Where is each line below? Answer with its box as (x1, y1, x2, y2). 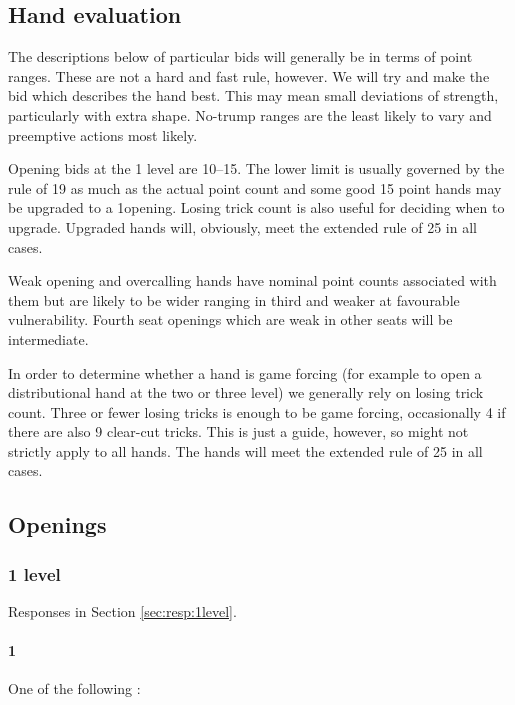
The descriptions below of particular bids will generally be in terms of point (8, 46, 473, 67)
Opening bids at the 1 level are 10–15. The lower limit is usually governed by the (8, 158, 505, 179)
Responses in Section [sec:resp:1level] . (8, 601, 237, 622)
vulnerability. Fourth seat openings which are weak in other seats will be (8, 309, 453, 330)
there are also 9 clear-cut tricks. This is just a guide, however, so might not (8, 421, 469, 442)
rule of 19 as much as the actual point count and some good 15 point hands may (8, 177, 502, 198)
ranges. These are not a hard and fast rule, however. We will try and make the (8, 65, 490, 86)
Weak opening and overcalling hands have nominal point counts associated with (8, 270, 497, 291)
